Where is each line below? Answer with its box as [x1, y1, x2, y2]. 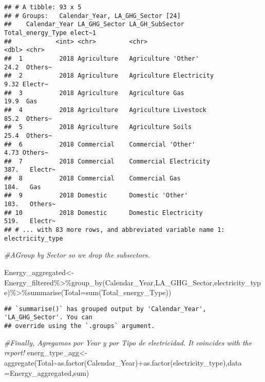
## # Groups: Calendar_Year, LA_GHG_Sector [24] [4, 12, 181, 20]
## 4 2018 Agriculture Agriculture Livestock [4, 106, 206, 114]
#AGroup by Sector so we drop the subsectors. [4, 249, 150, 260]
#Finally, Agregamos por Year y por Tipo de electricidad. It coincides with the [4, 337, 252, 348]
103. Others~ [4, 201, 56, 208]
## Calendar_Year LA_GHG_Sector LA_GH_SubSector [4, 21, 184, 28]
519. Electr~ [4, 217, 56, 225]
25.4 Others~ [4, 132, 52, 139]
